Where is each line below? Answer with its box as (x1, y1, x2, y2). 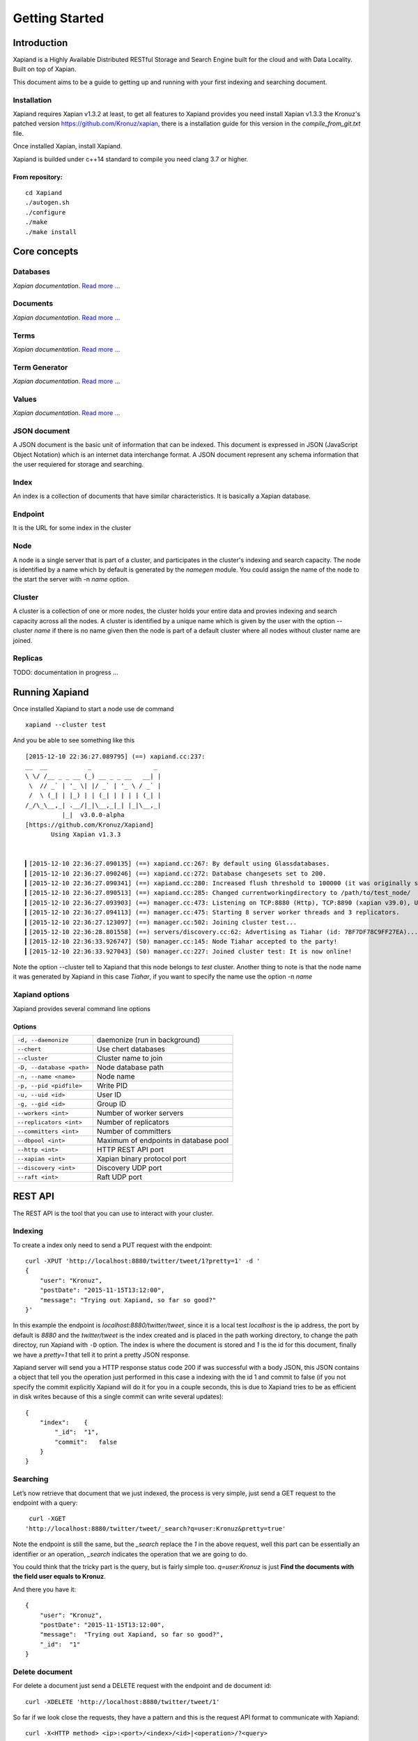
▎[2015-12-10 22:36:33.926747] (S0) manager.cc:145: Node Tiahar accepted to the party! (25, 937, 338, 946)
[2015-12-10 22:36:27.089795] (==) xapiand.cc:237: (25, 752, 206, 760)
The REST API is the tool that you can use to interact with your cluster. (13, 1209, 214, 1217)
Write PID (96, 1081, 128, 1090)
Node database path (96, 1063, 164, 1072)
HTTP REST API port (96, 1145, 164, 1154)
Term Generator (13, 362, 68, 372)
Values (13, 394, 38, 404)
